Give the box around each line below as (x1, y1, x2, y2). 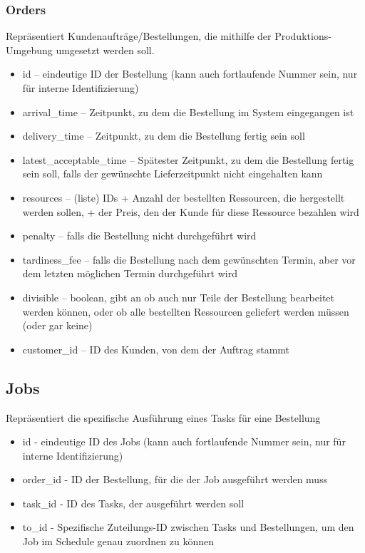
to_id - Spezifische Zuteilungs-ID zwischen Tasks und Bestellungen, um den (22, 520, 354, 534)
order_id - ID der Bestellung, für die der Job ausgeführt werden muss (22, 472, 328, 487)
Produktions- (274, 29, 331, 43)
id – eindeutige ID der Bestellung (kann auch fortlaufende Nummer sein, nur (22, 66, 358, 81)
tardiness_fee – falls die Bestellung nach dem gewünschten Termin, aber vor (22, 252, 356, 267)
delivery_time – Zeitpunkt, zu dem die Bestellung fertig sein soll (22, 128, 305, 143)
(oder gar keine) (22, 318, 93, 333)
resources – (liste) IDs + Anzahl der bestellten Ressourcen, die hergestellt (22, 190, 345, 205)
